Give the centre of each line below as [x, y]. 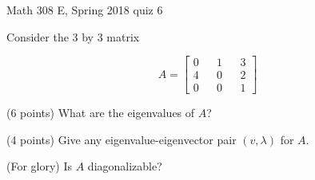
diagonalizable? [125, 166]
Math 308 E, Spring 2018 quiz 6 [85, 10]
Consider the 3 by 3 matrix [73, 36]
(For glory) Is [40, 166]
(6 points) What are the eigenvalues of [101, 113]
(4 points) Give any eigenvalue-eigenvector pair [122, 139]
